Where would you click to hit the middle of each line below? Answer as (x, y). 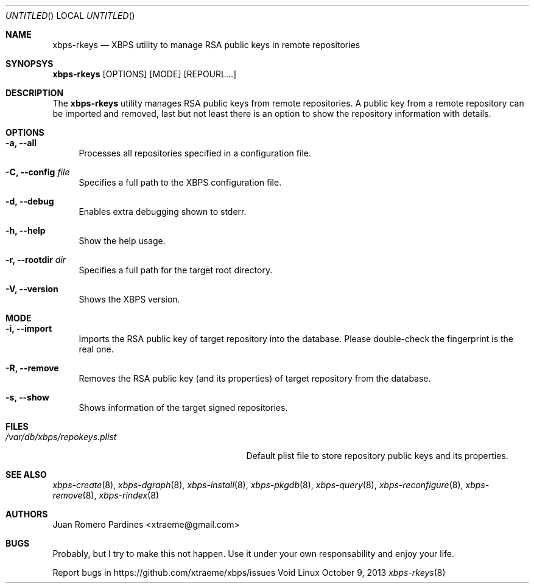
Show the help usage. (122, 241)
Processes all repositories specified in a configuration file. (195, 153)
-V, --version (32, 289)
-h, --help (26, 230)
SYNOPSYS (30, 64)
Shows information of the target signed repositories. (183, 408)
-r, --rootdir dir (36, 260)
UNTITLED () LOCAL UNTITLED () (70, 16)
